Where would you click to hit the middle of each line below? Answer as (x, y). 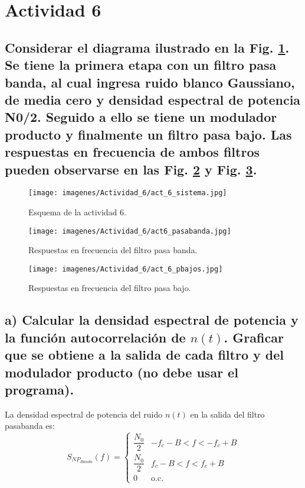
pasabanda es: (30, 426)
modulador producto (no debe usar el (122, 372)
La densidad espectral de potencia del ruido (84, 414)
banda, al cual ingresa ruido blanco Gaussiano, (150, 82)
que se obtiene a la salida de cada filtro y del (144, 355)
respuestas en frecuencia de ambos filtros (132, 152)
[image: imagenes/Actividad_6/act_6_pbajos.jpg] (126, 269)
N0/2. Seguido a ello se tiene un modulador (141, 117)
